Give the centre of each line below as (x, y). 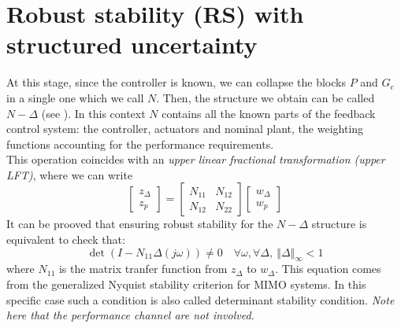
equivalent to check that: (66, 240)
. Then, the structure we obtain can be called (265, 97)
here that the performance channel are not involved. (130, 315)
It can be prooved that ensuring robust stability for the (140, 224)
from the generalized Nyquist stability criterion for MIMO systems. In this (186, 284)
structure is (339, 224)
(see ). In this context (93, 113)
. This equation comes (328, 269)
